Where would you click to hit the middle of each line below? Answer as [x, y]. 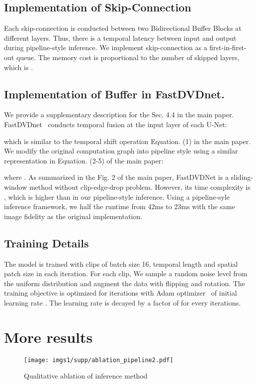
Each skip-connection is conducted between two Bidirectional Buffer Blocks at [123, 28]
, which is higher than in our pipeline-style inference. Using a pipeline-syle [117, 196]
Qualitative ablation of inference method [86, 376]
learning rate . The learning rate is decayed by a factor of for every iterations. [123, 302]
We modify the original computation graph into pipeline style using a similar [121, 151]
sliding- [242, 177]
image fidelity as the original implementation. [73, 216]
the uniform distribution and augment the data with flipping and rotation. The [125, 283]
